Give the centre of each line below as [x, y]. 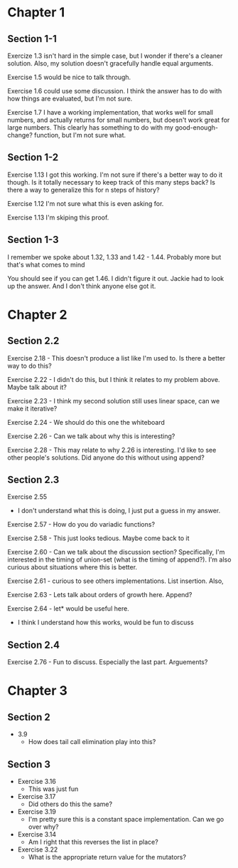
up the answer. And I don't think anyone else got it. [82, 286]
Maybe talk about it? [37, 387]
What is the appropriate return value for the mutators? [107, 857]
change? [20, 135]
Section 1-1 [32, 39]
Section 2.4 [34, 645]
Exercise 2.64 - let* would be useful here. [68, 609]
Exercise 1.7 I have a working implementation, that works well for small [110, 112]
